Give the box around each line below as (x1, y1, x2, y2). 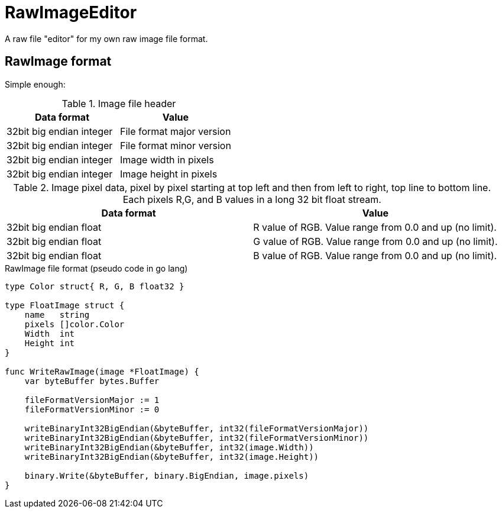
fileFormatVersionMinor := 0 (24, 404, 160, 414)
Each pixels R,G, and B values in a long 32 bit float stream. (122, 193, 381, 205)
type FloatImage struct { (5, 300, 125, 310)
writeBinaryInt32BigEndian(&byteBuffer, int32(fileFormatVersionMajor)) (24, 423, 369, 433)
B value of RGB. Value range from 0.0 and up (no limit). (253, 249, 497, 262)
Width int (24, 328, 75, 338)
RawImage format (5, 54, 112, 69)
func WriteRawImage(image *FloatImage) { (5, 366, 199, 376)
